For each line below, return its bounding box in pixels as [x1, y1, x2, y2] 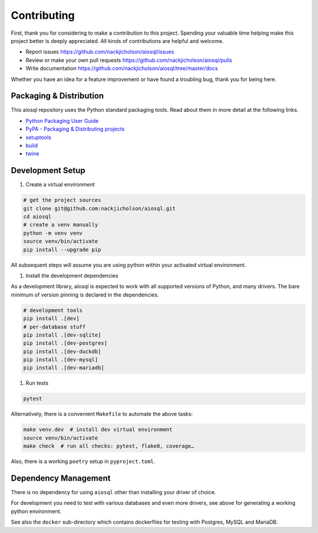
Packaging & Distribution [11, 91, 104, 101]
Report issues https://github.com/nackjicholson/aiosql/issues [25, 48, 174, 55]
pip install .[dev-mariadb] [23, 365, 104, 371]
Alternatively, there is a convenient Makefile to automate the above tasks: [11, 411, 193, 418]
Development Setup [11, 165, 85, 176]
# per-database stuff [23, 324, 86, 330]
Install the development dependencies [25, 272, 119, 279]
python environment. [11, 508, 62, 515]
